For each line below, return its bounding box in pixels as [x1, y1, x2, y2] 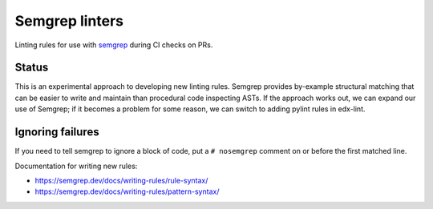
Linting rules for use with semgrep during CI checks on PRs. [14, 40, 213, 50]
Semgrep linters [14, 12, 124, 30]
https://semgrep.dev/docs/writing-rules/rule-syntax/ [34, 175, 208, 185]
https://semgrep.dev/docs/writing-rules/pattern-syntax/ [34, 187, 220, 196]
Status [14, 61, 49, 74]
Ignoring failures [14, 125, 99, 139]
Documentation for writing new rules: [14, 161, 138, 171]
